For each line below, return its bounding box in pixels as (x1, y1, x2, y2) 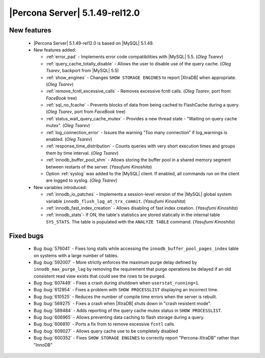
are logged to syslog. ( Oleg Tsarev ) (46, 177, 117, 184)
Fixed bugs (9, 231, 44, 240)
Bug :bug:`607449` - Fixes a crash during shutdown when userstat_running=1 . (33, 280, 200, 286)
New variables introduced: (33, 184, 87, 190)
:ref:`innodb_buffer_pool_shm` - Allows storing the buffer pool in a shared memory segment (46, 157, 231, 163)
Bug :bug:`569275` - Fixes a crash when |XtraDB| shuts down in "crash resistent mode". (33, 301, 212, 306)
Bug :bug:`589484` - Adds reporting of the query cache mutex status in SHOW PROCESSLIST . (33, 307, 222, 313)
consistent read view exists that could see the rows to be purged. (33, 273, 166, 279)
